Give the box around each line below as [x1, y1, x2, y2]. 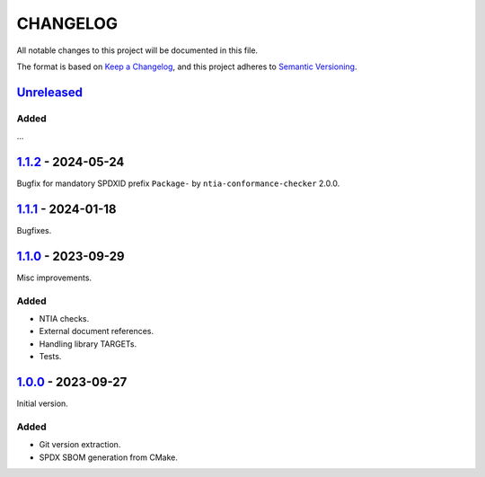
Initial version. [16, 398, 69, 409]
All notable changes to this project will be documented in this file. [16, 45, 259, 56]
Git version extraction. [39, 439, 121, 450]
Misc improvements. [16, 272, 93, 283]
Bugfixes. [16, 225, 52, 235]
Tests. [39, 351, 62, 362]
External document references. [39, 326, 154, 337]
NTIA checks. [39, 313, 90, 323]
